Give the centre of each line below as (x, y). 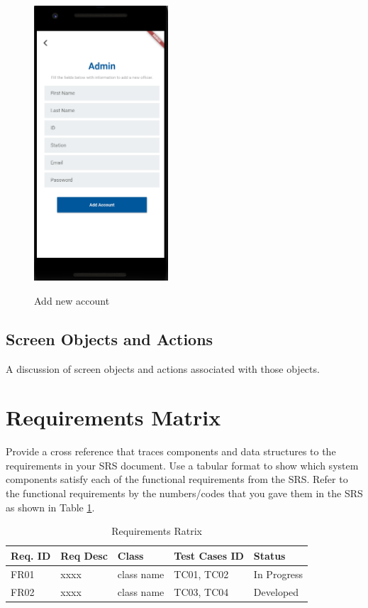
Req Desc (84, 555)
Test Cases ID (209, 555)
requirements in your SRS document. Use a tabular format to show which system (182, 465)
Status (269, 555)
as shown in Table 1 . (50, 507)
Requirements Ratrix (157, 531)
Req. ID (31, 555)
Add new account (72, 300)
